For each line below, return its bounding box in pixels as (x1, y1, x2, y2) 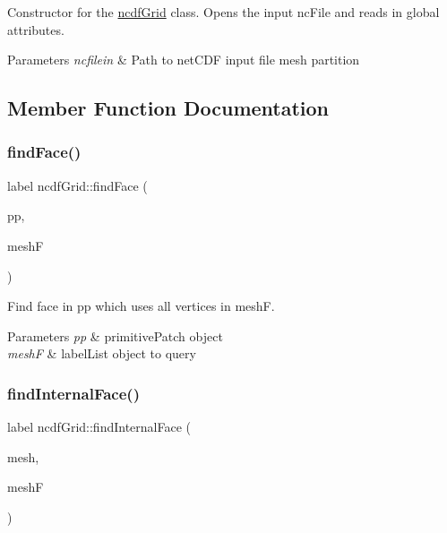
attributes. (7, 20, 64, 39)
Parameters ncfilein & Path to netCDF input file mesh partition (7, 50, 360, 69)
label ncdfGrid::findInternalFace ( (7, 417, 191, 436)
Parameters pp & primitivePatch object (7, 326, 223, 345)
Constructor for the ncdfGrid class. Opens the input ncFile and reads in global (7, 3, 440, 21)
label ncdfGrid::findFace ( (7, 176, 148, 194)
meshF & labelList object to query (7, 344, 196, 363)
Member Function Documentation (7, 94, 330, 122)
